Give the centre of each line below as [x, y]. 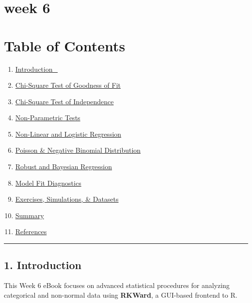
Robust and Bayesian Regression [64, 167]
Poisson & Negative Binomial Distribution [78, 150]
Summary [30, 215]
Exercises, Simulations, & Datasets [67, 199]
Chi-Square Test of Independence [64, 101]
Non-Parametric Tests [48, 118]
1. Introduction [43, 265]
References [31, 231]
